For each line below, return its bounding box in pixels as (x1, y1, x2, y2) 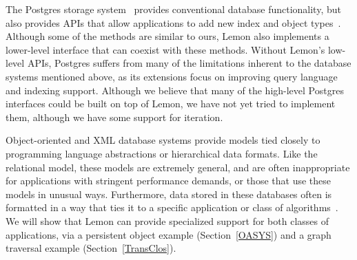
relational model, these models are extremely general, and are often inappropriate (6, 160, 350, 174)
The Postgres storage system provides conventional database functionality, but (6, 2, 341, 16)
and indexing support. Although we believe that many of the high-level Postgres (6, 83, 344, 97)
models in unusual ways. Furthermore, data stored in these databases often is (6, 186, 332, 201)
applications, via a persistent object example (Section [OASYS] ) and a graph (6, 227, 331, 241)
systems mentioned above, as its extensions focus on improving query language (6, 69, 338, 83)
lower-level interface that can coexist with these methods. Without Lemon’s (6, 42, 325, 56)
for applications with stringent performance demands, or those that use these (6, 173, 331, 188)
